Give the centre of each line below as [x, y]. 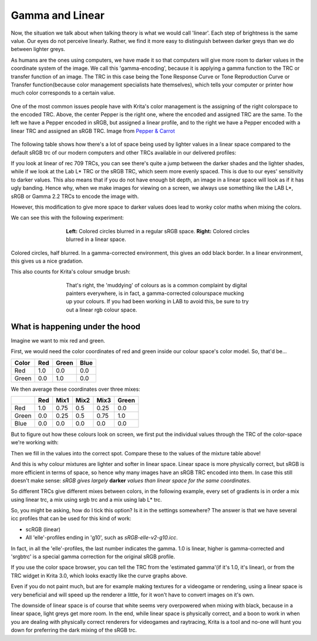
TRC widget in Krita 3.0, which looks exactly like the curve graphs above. [99, 575]
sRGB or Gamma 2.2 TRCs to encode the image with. [75, 196]
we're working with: [35, 442]
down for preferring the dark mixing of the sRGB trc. [74, 630]
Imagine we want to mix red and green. [58, 340]
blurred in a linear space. [96, 239]
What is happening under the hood [76, 326]
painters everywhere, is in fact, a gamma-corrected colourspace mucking [155, 293]
